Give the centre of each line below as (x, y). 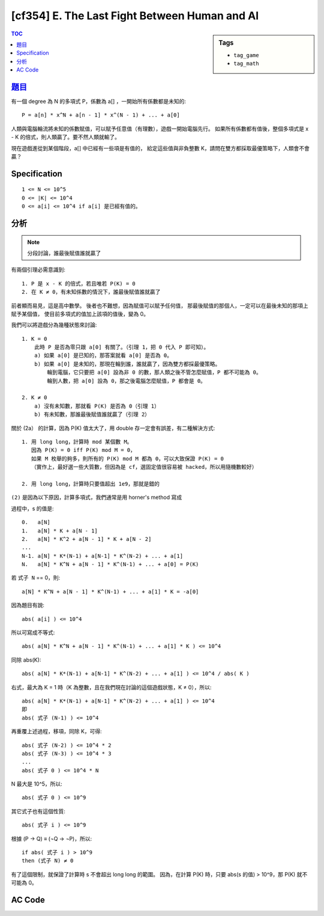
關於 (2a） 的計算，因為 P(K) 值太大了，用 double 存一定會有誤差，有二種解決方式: (113, 428)
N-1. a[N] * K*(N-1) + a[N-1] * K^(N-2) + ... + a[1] (102, 556)
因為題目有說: (28, 605)
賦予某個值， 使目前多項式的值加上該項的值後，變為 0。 (80, 314)
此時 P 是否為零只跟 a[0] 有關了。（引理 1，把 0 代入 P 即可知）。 (121, 347)
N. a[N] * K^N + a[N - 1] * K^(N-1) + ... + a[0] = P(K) (110, 564)
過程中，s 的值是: (32, 508)
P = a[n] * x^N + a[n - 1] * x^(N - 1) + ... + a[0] (101, 115)
